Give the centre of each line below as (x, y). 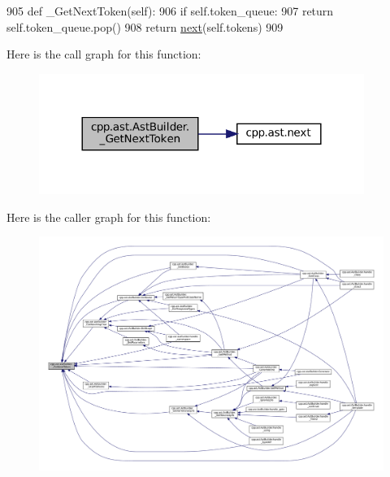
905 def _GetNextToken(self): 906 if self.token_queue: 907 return (170, 11)
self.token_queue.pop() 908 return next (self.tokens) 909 (145, 26)
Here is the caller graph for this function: (109, 217)
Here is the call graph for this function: (104, 54)
